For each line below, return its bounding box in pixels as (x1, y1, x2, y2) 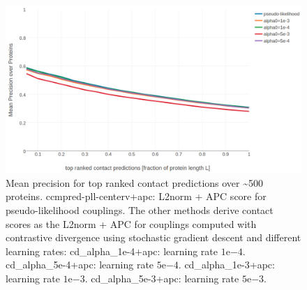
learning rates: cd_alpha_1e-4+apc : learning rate (6, 243, 218, 258)
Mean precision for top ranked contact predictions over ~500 (6, 175, 264, 190)
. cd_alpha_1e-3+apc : (178, 257, 275, 272)
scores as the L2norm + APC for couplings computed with (6, 216, 257, 231)
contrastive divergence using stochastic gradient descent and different (6, 230, 301, 245)
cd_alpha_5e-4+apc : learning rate (6, 257, 154, 272)
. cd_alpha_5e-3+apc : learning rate (84, 270, 239, 285)
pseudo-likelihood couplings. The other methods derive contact (6, 202, 274, 217)
